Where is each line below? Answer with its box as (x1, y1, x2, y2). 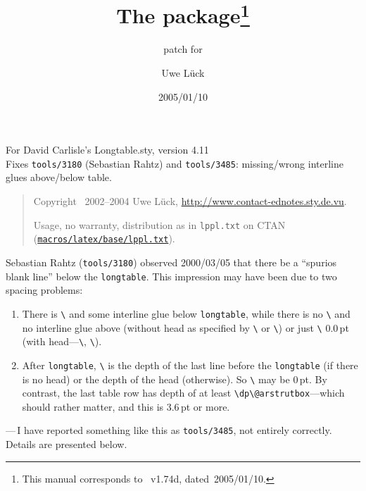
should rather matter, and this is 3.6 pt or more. (22, 399, 230, 414)
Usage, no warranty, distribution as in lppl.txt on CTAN (33, 217, 286, 232)
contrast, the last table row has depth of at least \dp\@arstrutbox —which (22, 385, 345, 400)
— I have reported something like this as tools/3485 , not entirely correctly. (6, 423, 332, 437)
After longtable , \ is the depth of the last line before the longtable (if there (22, 357, 358, 372)
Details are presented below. (6, 437, 127, 452)
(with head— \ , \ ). (22, 334, 102, 349)
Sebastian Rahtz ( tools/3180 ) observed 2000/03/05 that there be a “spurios (6, 254, 337, 269)
